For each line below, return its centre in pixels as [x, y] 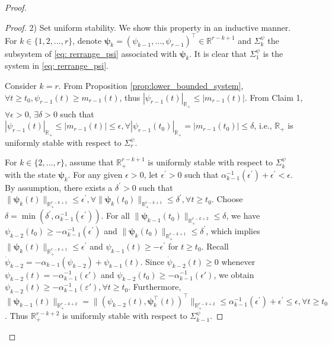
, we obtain [234, 274]
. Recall [215, 246]
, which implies [233, 230]
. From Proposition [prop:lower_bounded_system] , [151, 86]
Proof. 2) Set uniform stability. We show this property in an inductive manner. [148, 27]
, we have [243, 215]
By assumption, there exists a [59, 187]
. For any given [95, 174]
